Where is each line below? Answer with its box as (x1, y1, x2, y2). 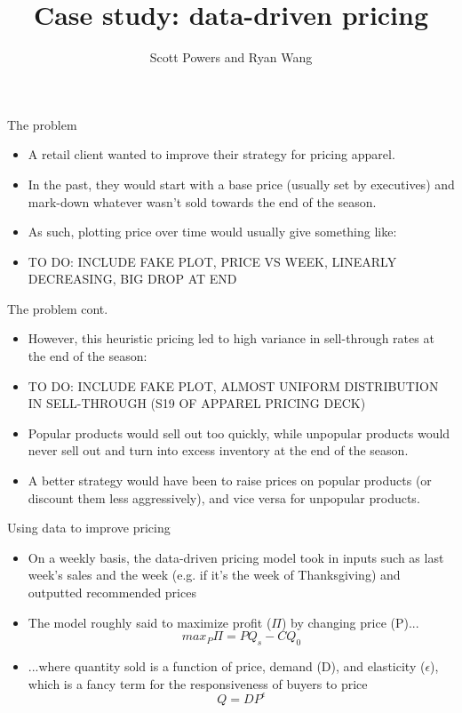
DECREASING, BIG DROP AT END (28, 269, 237, 288)
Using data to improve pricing (7, 518, 171, 537)
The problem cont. (7, 299, 108, 317)
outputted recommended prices (28, 583, 196, 601)
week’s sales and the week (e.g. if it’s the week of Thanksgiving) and (28, 565, 401, 584)
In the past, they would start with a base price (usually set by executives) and (28, 174, 455, 193)
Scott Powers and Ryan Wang (149, 48, 313, 67)
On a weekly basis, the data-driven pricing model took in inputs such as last (28, 548, 444, 566)
